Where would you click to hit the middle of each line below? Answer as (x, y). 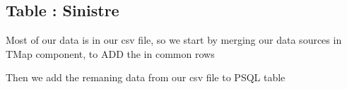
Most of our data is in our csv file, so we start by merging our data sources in (174, 40)
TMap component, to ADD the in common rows (110, 53)
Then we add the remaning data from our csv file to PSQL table (146, 77)
